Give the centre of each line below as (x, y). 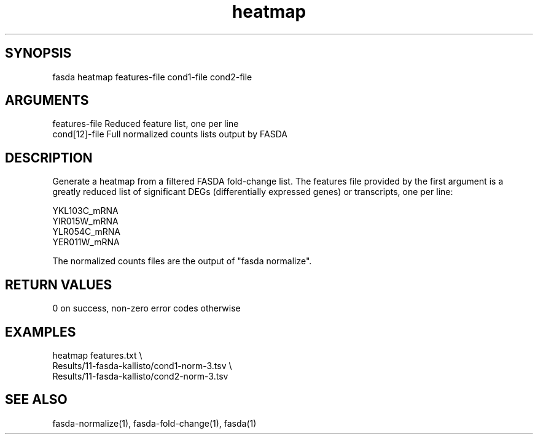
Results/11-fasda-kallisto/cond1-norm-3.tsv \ (142, 365)
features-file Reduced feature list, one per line (146, 124)
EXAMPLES (41, 332)
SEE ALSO (36, 400)
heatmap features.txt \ (97, 355)
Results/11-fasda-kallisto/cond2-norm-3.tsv (140, 376)
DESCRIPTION (49, 158)
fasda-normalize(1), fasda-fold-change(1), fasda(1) (154, 423)
